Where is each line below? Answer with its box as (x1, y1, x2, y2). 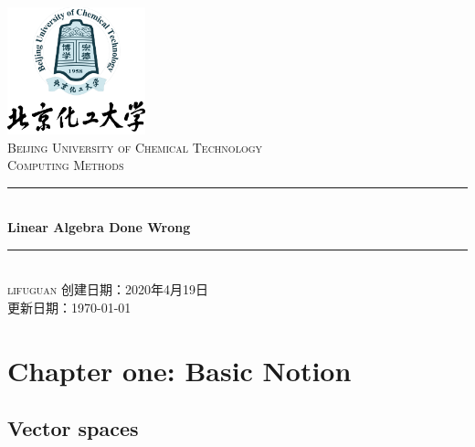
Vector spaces (7, 414, 139, 442)
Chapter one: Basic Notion (7, 351, 352, 388)
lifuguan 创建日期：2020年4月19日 (7, 280, 208, 299)
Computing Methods (7, 155, 124, 175)
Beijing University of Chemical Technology (7, 137, 263, 156)
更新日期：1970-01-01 (7, 298, 132, 317)
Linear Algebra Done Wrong (7, 218, 191, 237)
